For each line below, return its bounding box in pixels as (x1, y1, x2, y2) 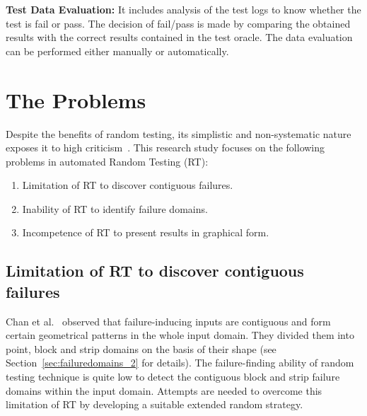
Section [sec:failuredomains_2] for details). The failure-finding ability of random (6, 355, 354, 370)
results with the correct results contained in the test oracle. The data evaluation (6, 30, 353, 45)
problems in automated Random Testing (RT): (6, 154, 209, 168)
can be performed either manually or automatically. (6, 43, 229, 58)
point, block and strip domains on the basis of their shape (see (6, 341, 276, 356)
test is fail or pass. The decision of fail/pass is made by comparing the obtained (6, 16, 351, 30)
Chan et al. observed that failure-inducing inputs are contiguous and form (6, 313, 331, 328)
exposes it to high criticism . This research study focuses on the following (6, 140, 325, 155)
